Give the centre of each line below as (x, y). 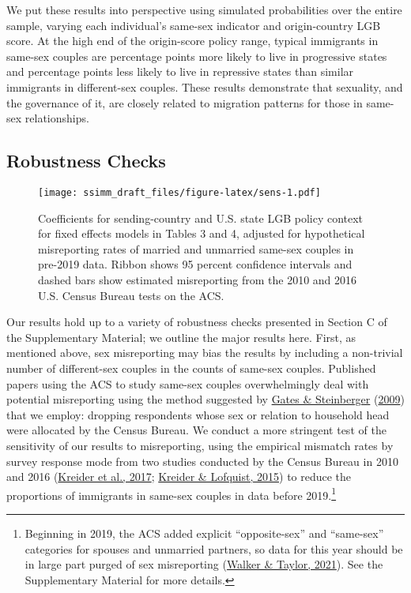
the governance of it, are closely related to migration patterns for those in (185, 102)
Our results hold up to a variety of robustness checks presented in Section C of (197, 322)
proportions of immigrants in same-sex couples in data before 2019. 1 (172, 494)
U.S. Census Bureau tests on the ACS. (131, 295)
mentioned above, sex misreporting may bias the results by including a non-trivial (205, 353)
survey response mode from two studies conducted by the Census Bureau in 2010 (202, 461)
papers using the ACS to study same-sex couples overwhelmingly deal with (188, 383)
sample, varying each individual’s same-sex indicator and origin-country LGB (194, 25)
